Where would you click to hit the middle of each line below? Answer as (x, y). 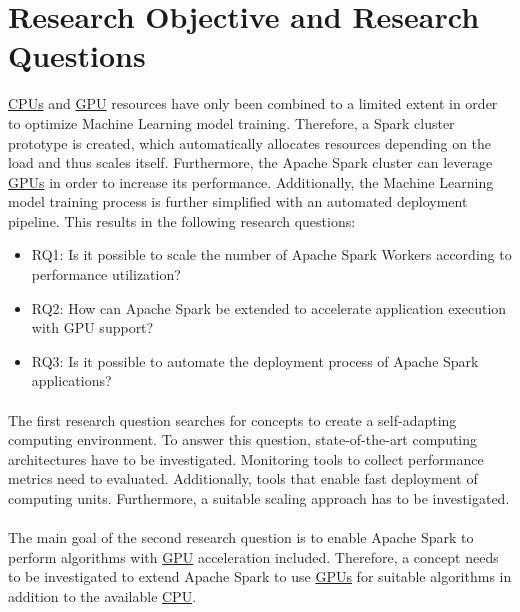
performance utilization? (106, 274)
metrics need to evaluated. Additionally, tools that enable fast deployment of (243, 478)
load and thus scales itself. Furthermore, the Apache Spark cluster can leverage (250, 162)
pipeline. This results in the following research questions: (182, 220)
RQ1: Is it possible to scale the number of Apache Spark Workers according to (271, 254)
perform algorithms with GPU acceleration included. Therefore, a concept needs (253, 556)
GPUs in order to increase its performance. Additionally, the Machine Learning (251, 181)
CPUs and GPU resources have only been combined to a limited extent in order (253, 103)
